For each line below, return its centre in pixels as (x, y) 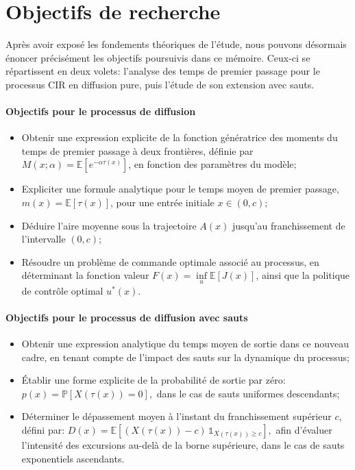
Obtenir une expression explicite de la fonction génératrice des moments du (180, 137)
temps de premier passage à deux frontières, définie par (137, 150)
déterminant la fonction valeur (85, 275)
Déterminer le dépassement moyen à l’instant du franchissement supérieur (176, 416)
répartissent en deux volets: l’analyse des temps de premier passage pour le (163, 71)
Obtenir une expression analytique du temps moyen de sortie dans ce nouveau (185, 344)
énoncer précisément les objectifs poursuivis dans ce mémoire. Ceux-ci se (158, 57)
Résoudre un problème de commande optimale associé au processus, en (170, 261)
